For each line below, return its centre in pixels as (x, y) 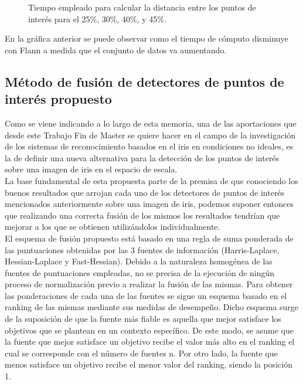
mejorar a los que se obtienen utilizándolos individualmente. (113, 227)
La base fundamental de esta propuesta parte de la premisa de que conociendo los (151, 180)
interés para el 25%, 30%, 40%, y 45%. (97, 18)
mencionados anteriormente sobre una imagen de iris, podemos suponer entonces (149, 204)
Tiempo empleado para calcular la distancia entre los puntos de (142, 7)
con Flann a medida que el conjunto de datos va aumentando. (116, 50)
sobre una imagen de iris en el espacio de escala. (91, 169)
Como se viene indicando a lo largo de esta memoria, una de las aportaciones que (151, 123)
